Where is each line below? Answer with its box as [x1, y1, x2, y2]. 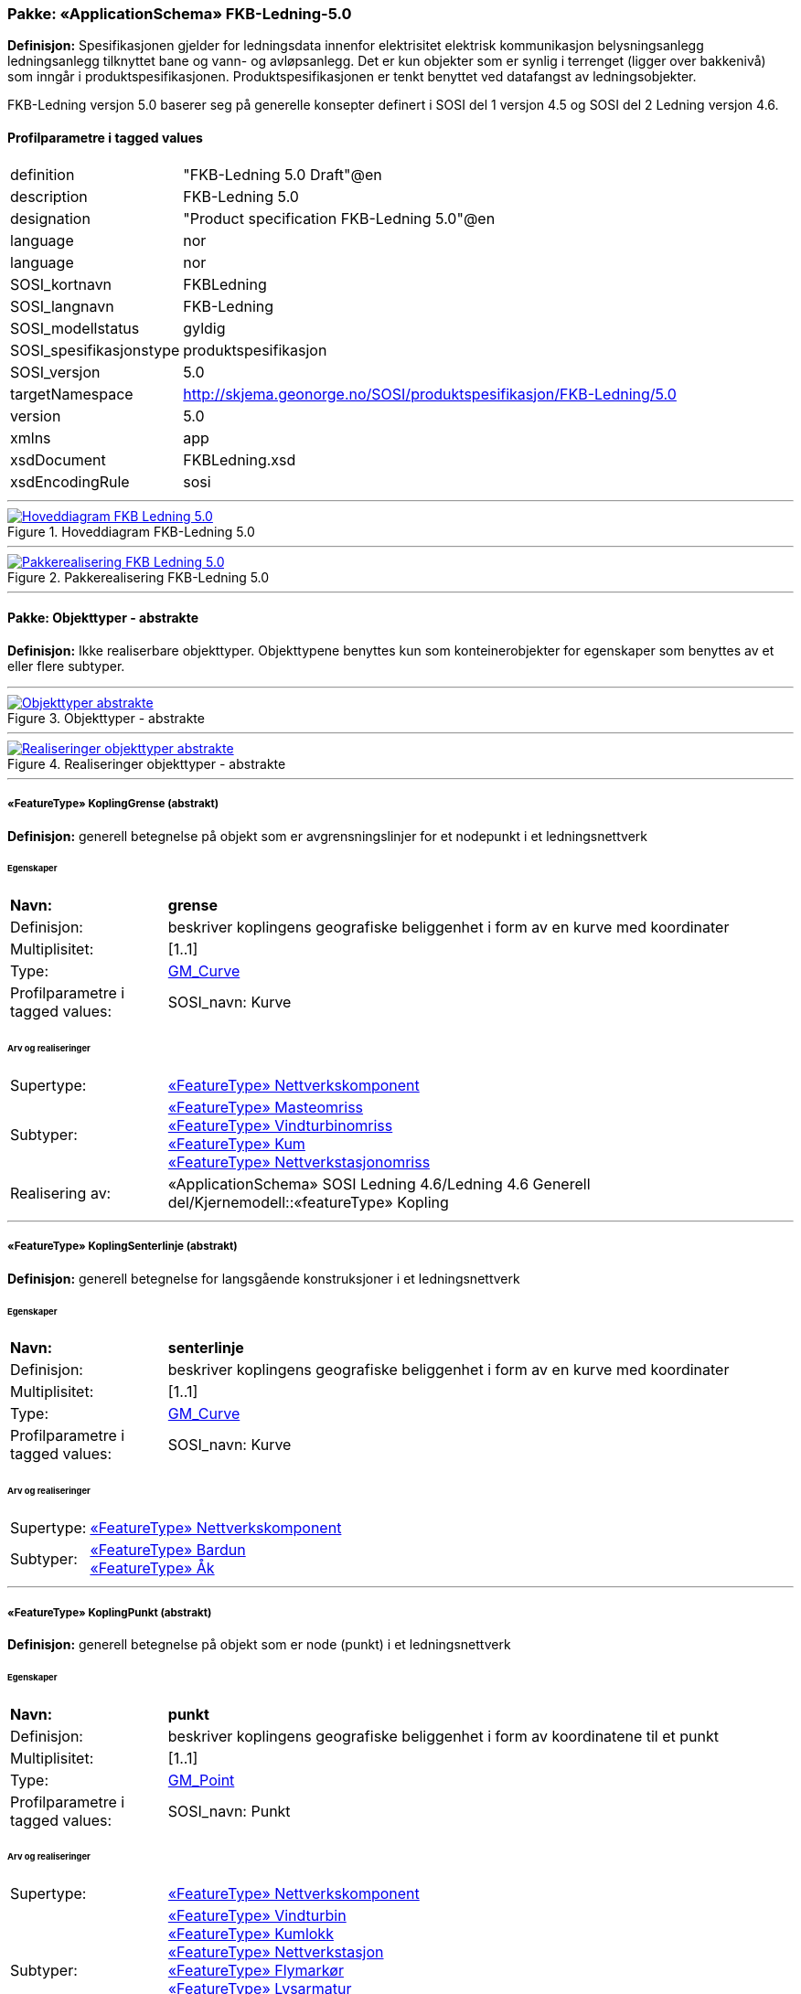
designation [10, 208, 91, 228]
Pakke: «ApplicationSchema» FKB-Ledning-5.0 [7, 5, 352, 23]
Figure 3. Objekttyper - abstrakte [7, 709, 205, 726]
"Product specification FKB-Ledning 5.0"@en [183, 208, 496, 228]
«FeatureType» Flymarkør [167, 1961, 344, 1980]
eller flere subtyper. [7, 657, 125, 674]
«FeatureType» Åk [90, 1559, 215, 1578]
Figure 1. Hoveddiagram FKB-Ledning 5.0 [7, 523, 255, 539]
